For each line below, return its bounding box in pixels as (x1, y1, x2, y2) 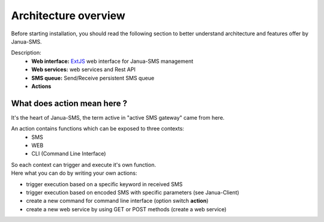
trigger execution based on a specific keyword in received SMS (26, 180, 183, 188)
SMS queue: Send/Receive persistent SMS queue (31, 74, 155, 81)
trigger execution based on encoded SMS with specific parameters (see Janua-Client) (26, 188, 239, 196)
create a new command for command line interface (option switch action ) (26, 197, 209, 205)
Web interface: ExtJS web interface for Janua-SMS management (31, 57, 194, 65)
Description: (11, 49, 41, 56)
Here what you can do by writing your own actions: (11, 169, 137, 177)
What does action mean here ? (11, 98, 127, 108)
